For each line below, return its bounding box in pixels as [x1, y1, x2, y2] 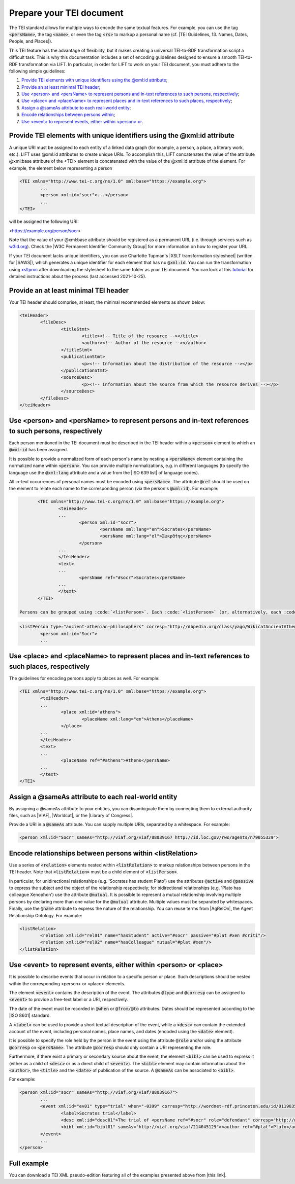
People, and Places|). [9, 38, 53, 44]
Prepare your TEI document [9, 7, 124, 18]
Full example [9, 1159, 49, 1167]
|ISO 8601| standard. [9, 1012, 51, 1018]
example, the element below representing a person [9, 165, 113, 171]
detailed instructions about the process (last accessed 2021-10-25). [9, 273, 147, 279]
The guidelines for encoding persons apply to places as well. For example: [9, 676, 160, 682]
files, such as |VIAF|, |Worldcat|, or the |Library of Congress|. [9, 813, 134, 819]
